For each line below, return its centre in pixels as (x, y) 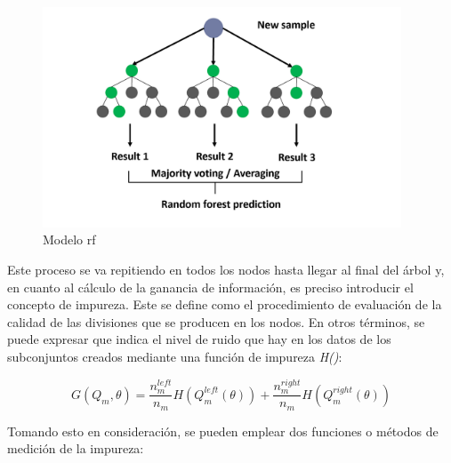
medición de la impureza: (76, 448)
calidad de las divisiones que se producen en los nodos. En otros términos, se (216, 321)
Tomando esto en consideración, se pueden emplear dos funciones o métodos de (223, 431)
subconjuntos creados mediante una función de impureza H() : (175, 356)
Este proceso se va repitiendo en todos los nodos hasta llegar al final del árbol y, (226, 269)
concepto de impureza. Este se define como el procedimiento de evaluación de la (225, 304)
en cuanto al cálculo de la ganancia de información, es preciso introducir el (210, 287)
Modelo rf (69, 239)
